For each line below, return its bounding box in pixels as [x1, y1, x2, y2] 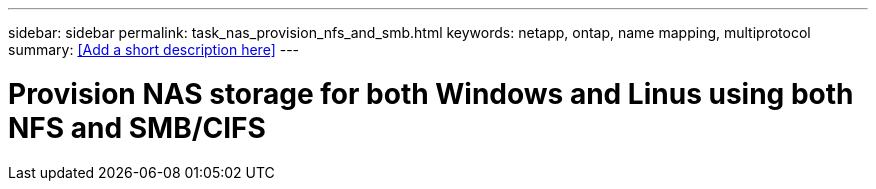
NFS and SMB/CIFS [8, 110, 266, 145]
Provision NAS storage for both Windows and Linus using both [8, 76, 854, 111]
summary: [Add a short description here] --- [8, 41, 300, 58]
